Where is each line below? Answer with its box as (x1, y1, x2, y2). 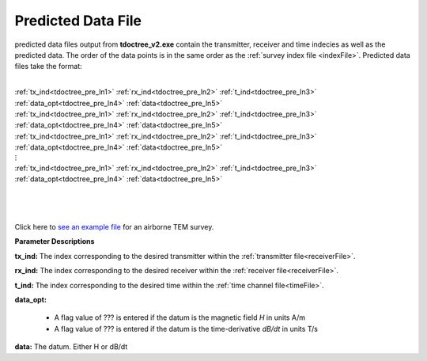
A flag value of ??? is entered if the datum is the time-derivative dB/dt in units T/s (54, 324, 318, 333)
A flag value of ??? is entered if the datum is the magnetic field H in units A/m (54, 313, 306, 322)
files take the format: (14, 62, 82, 71)
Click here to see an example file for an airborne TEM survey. (14, 222, 214, 231)
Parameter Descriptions (14, 237, 95, 246)
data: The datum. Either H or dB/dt (14, 342, 128, 351)
